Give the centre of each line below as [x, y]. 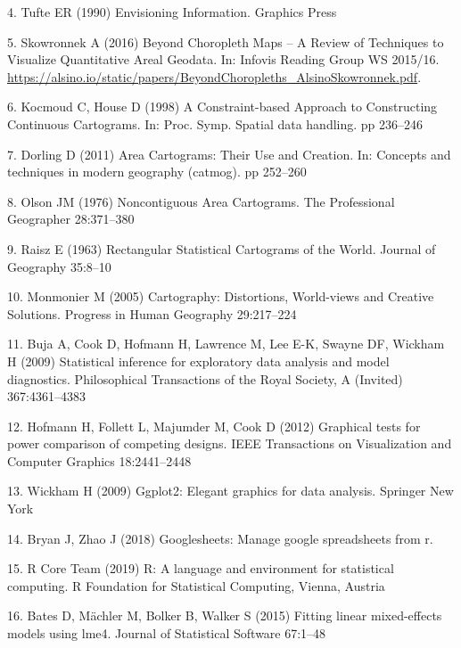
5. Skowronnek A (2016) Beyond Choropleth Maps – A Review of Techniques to [226, 41]
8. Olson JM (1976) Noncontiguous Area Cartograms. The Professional [201, 201]
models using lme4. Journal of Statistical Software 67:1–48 [167, 633]
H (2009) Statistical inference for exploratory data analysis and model [198, 361]
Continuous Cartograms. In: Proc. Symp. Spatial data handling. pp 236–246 [215, 123]
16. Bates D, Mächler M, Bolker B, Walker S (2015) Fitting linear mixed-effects [225, 615]
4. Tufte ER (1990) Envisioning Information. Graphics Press [172, 12]
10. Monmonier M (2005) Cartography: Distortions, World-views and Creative [221, 296]
